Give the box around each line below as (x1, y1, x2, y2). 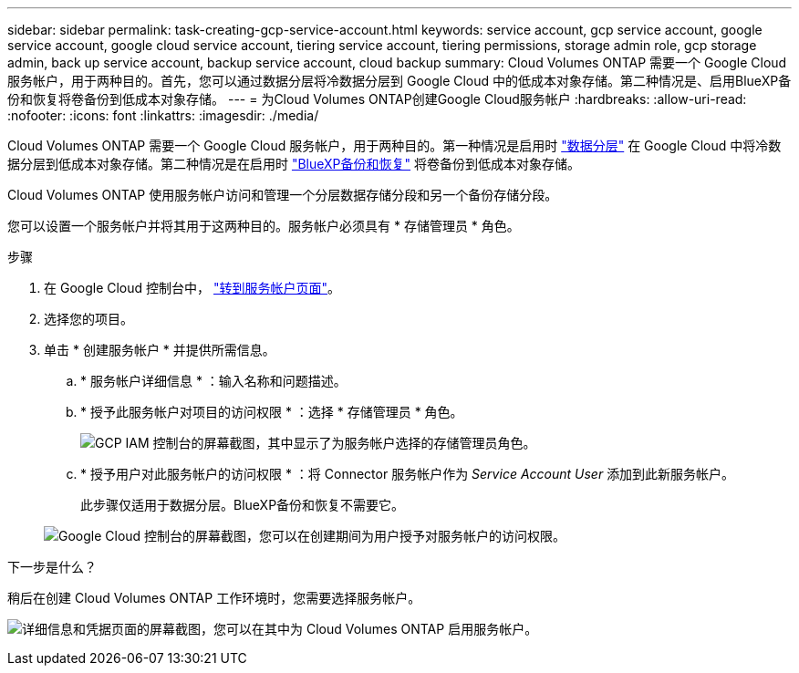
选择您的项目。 (44, 311, 133, 326)
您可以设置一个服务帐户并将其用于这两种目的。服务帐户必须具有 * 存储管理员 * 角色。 (7, 218, 520, 233)
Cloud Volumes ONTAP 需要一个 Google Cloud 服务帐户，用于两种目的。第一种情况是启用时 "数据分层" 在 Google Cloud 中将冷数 (7, 138, 782, 153)
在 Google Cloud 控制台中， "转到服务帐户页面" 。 (44, 280, 341, 295)
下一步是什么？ (7, 559, 97, 575)
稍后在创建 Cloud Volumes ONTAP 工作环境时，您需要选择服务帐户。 (7, 590, 421, 606)
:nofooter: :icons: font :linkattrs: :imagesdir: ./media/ (7, 108, 319, 123)
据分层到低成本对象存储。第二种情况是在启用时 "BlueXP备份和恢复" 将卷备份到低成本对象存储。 (7, 156, 581, 171)
